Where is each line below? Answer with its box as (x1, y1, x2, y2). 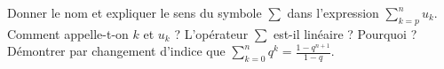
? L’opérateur (174, 24, 249, 42)
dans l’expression (287, 4, 379, 21)
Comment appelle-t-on (7, 24, 129, 42)
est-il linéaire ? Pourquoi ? (273, 24, 417, 42)
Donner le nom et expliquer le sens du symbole (7, 4, 262, 21)
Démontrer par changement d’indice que (7, 42, 226, 60)
